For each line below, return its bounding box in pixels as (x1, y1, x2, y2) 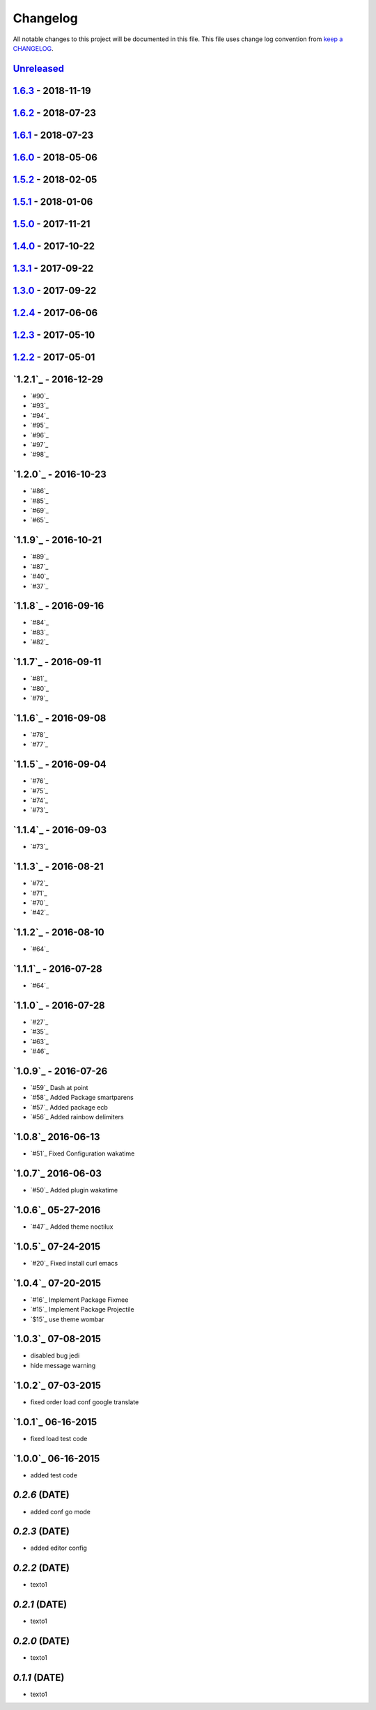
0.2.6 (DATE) (13, 1489, 70, 1501)
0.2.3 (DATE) (13, 1525, 70, 1537)
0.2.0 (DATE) (13, 1635, 70, 1647)
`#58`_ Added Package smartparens (30, 1094, 134, 1102)
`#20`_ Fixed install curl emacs (30, 1259, 118, 1267)
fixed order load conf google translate (30, 1397, 139, 1406)
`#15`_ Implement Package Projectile (30, 1305, 135, 1314)
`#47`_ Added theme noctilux (30, 1222, 113, 1231)
